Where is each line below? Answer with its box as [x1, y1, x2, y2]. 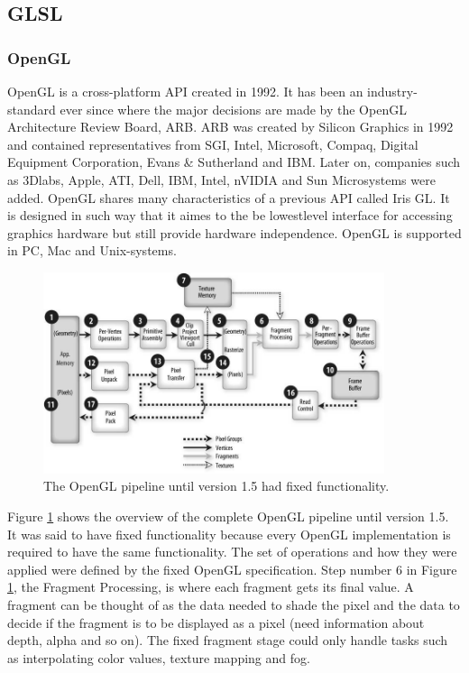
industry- [367, 82, 418, 100]
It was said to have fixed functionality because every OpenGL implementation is [7, 524, 451, 543]
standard [7, 99, 56, 118]
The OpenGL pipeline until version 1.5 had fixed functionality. [43, 476, 390, 495]
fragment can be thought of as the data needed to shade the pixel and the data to [7, 595, 460, 613]
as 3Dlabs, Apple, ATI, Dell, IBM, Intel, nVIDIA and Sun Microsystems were [7, 170, 436, 189]
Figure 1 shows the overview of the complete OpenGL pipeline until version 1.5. [7, 506, 449, 525]
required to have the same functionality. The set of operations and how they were [7, 542, 457, 561]
